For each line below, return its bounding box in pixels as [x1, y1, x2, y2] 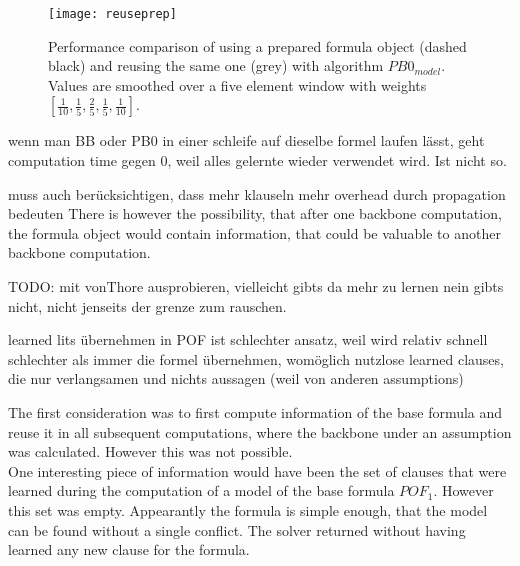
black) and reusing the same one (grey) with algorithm [48, 55, 384, 76]
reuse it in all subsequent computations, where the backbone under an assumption [8, 421, 512, 442]
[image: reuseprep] [48, 7, 177, 21]
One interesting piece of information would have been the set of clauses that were [8, 460, 507, 481]
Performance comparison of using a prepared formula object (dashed [48, 35, 467, 56]
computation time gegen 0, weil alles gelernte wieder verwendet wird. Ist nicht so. [8, 150, 507, 171]
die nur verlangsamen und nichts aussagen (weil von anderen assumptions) [8, 368, 464, 389]
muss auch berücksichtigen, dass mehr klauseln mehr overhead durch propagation [8, 183, 506, 204]
